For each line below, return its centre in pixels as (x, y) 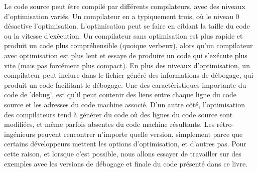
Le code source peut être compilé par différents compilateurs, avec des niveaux (125, 6)
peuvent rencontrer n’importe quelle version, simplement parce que (140, 134)
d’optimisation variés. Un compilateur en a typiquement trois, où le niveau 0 (122, 16)
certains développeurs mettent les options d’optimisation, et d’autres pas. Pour (125, 144)
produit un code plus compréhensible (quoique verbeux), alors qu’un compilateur (128, 45)
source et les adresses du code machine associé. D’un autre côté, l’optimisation (124, 104)
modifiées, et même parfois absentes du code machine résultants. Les (109, 124)
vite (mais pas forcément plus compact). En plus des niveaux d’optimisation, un (127, 65)
